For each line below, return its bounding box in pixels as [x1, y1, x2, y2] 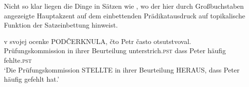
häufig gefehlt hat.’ [4, 74, 59, 84]
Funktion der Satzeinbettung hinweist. [4, 20, 118, 30]
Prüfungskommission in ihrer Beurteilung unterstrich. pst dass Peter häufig [4, 45, 226, 56]
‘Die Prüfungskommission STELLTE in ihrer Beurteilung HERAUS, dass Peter [4, 64, 240, 74]
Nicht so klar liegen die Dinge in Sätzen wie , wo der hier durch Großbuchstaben [4, 1, 244, 11]
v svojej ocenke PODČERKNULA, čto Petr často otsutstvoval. [4, 36, 191, 46]
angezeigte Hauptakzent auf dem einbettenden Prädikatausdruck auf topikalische [4, 10, 245, 20]
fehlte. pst [4, 55, 32, 65]
